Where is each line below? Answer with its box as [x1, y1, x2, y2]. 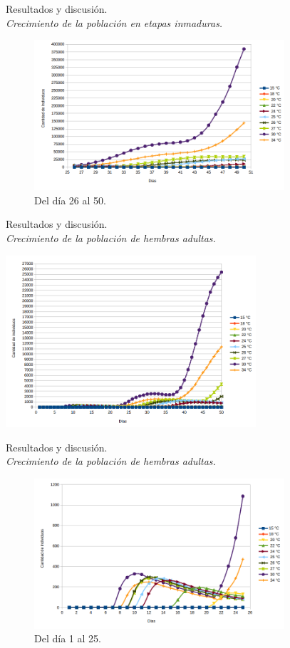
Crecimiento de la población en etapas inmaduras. [6, 15, 223, 30]
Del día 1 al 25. [34, 631, 101, 646]
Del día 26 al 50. [34, 192, 106, 207]
